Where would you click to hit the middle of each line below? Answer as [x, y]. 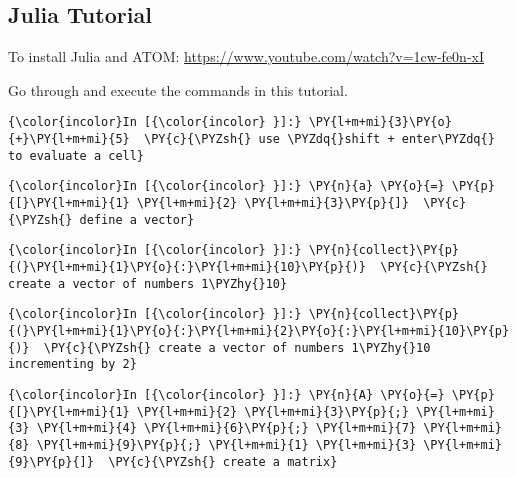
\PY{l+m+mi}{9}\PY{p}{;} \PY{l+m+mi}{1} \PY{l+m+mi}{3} [226, 444]
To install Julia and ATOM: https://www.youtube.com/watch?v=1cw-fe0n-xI [246, 56]
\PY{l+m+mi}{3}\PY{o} [380, 122]
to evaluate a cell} [76, 155]
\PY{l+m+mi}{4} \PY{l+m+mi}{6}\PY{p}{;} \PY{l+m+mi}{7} [226, 428]
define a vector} [137, 219]
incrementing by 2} [72, 364]
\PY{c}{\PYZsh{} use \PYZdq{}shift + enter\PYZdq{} [319, 139]
